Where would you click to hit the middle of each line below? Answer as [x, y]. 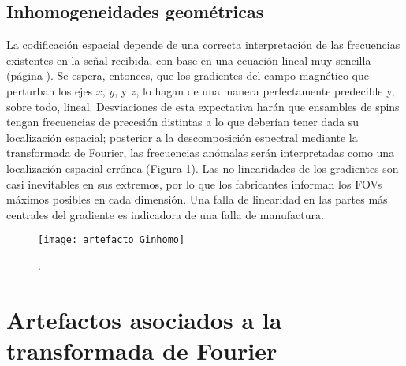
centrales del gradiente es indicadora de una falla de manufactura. [165, 214]
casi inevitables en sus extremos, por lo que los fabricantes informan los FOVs [194, 183]
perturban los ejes [50, 90]
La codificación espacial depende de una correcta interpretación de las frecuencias [203, 45]
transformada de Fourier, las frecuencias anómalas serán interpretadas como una [201, 153]
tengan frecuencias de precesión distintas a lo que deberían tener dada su [183, 122]
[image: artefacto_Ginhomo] [112, 240]
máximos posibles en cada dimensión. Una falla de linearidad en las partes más [197, 199]
